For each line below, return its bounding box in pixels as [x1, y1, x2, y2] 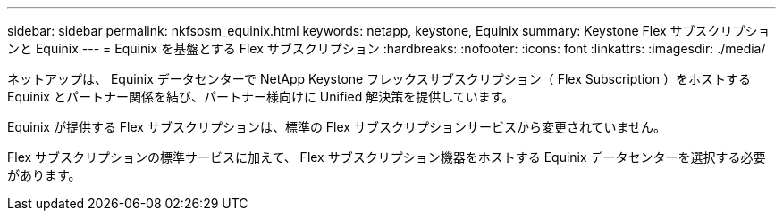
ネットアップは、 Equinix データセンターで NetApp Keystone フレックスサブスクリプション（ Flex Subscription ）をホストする [7, 71, 751, 86]
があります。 [7, 167, 81, 182]
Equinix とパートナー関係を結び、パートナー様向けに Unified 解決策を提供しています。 [7, 89, 515, 104]
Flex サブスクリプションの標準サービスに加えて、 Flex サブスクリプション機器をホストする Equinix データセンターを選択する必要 [7, 149, 766, 165]
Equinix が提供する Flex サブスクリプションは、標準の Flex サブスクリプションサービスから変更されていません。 [7, 119, 667, 134]
